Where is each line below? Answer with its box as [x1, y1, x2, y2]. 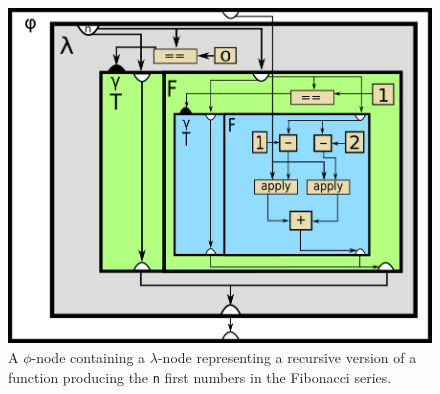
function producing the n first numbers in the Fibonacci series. [8, 366, 392, 387]
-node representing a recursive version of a [157, 346, 417, 367]
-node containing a [31, 346, 146, 367]
